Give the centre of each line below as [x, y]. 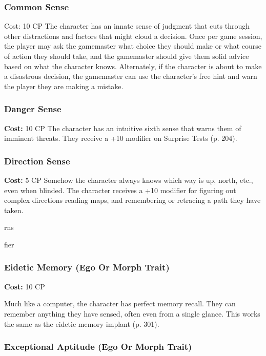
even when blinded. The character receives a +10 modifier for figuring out [120, 190]
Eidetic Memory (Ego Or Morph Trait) [87, 267]
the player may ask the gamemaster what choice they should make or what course [133, 46]
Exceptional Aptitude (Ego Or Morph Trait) [98, 347]
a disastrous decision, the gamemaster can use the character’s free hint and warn [131, 76]
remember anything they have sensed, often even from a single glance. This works [132, 313]
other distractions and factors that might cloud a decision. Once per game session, [133, 36]
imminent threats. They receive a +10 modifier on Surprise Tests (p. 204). [121, 138]
